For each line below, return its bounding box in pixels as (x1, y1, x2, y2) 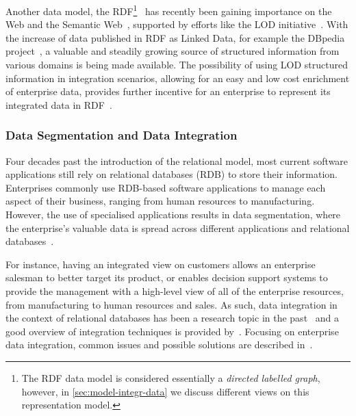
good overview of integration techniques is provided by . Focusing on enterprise (5, 324, 339, 338)
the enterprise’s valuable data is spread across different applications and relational (5, 220, 350, 235)
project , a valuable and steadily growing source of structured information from (5, 44, 340, 58)
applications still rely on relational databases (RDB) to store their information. (5, 167, 338, 181)
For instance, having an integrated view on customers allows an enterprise (5, 257, 316, 271)
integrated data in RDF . (5, 97, 112, 112)
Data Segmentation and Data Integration (5, 127, 238, 144)
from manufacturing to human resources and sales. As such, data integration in (5, 297, 338, 311)
